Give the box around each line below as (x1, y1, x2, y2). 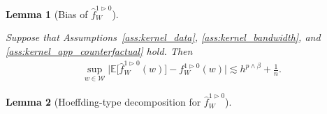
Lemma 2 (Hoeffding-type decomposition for (6, 95, 201, 109)
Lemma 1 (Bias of (6, 6, 88, 21)
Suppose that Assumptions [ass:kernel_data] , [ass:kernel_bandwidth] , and (6, 30, 321, 44)
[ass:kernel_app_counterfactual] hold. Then (6, 43, 193, 58)
